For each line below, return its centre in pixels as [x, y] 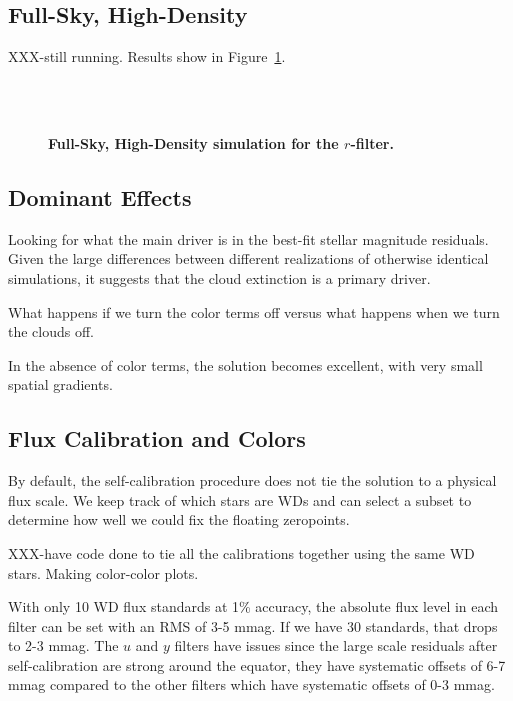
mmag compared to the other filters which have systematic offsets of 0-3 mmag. [251, 684]
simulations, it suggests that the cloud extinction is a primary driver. [219, 277]
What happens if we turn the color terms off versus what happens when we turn [254, 311]
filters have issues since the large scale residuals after [336, 645]
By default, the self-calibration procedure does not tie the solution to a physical [252, 480]
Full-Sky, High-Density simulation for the [193, 142]
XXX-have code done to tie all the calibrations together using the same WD [241, 552]
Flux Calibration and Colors [157, 438]
